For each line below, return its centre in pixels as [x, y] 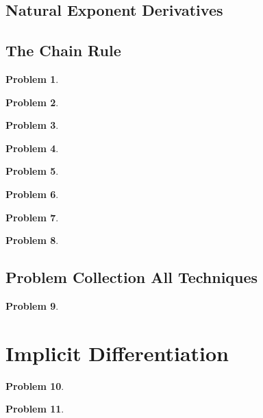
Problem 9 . [32, 305]
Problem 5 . [32, 171]
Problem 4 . [32, 148]
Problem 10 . [35, 385]
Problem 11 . [35, 409]
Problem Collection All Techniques [132, 277]
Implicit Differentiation [117, 353]
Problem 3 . [32, 125]
